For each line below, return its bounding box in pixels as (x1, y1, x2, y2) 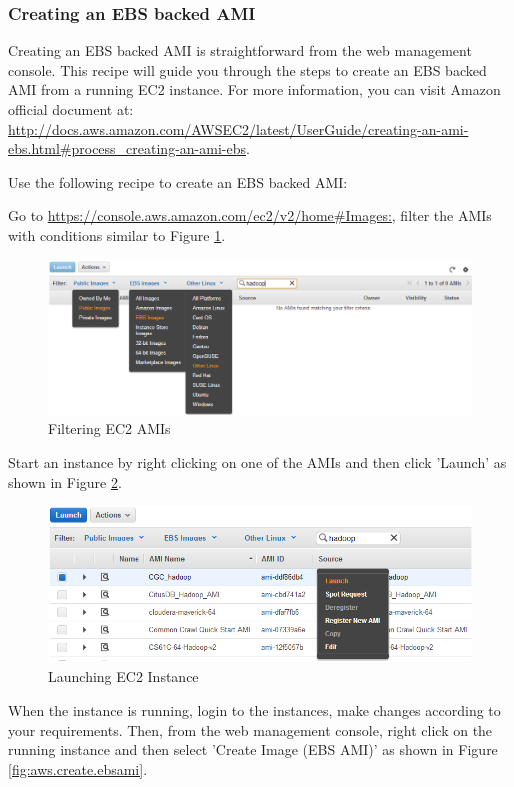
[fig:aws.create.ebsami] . (8, 758, 148, 779)
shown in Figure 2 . (8, 471, 122, 492)
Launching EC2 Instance (48, 666, 199, 687)
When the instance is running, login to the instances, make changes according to (8, 700, 501, 721)
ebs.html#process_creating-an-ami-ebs (8, 138, 246, 159)
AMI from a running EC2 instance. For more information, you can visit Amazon (8, 79, 501, 100)
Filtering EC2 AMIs (48, 418, 171, 439)
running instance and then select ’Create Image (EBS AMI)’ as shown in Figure (8, 739, 498, 760)
